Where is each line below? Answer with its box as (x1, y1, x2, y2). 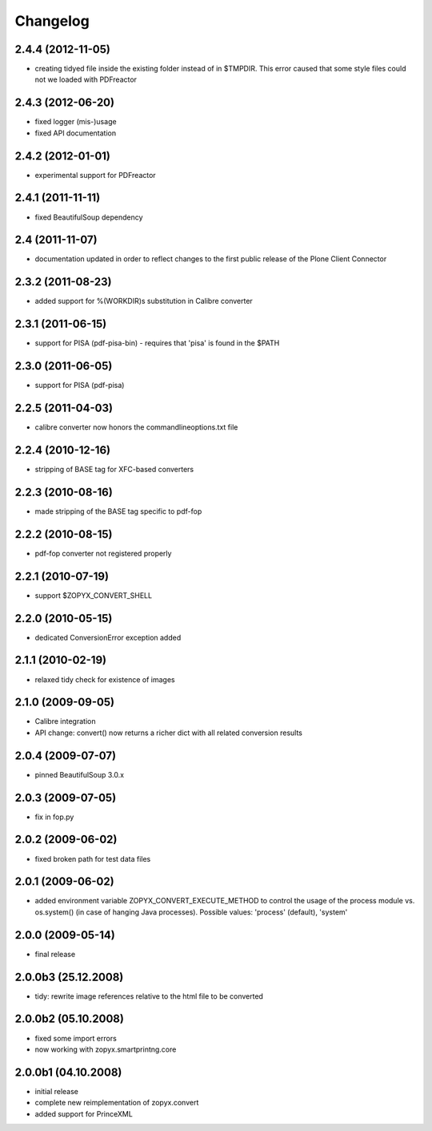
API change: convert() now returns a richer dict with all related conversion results (34, 728, 303, 737)
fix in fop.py (34, 812, 74, 822)
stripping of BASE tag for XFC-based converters (34, 465, 194, 474)
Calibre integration (34, 717, 96, 726)
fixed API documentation (34, 128, 116, 138)
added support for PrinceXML (34, 1109, 134, 1118)
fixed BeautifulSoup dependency (34, 212, 143, 222)
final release (34, 949, 76, 959)
